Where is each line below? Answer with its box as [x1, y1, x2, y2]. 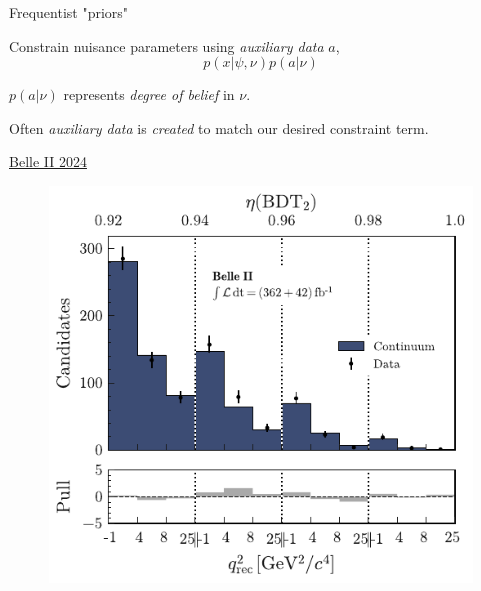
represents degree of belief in [63, 84, 235, 105]
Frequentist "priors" [9, 2, 129, 22]
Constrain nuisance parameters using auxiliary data [9, 35, 324, 56]
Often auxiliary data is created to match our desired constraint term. [9, 117, 429, 138]
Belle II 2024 [9, 151, 87, 172]
